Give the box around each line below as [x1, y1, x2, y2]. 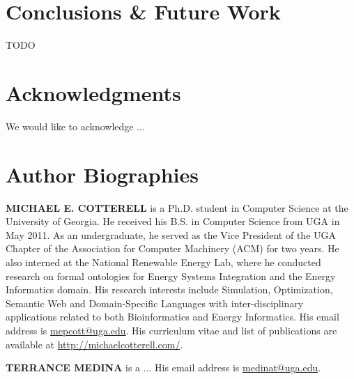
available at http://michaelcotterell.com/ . [6, 337, 183, 351]
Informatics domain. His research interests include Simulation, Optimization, [6, 282, 333, 297]
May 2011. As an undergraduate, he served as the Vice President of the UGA [6, 227, 337, 242]
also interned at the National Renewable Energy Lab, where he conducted [6, 254, 321, 269]
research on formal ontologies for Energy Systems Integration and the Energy [6, 268, 336, 283]
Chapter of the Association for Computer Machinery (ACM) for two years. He [6, 241, 339, 256]
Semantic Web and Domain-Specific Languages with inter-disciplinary [6, 295, 304, 310]
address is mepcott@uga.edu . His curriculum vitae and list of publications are [6, 323, 337, 337]
